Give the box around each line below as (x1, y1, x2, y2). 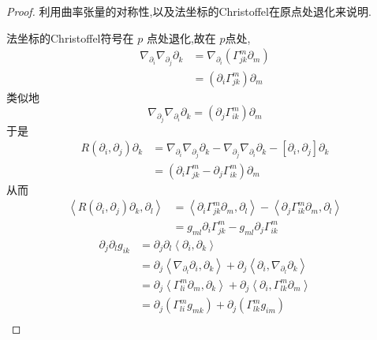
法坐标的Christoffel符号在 (6, 29, 134, 46)
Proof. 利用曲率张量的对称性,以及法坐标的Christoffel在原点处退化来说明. (6, 3, 371, 19)
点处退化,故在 (146, 29, 216, 46)
